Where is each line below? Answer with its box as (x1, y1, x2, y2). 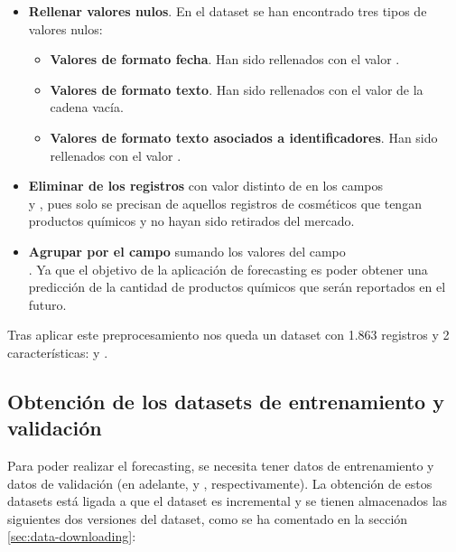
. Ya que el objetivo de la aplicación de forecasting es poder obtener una (28, 259, 428, 278)
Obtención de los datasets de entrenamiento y (7, 387, 444, 415)
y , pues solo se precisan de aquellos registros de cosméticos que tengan (28, 193, 422, 212)
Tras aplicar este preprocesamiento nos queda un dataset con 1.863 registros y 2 (7, 325, 450, 344)
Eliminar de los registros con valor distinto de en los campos (28, 176, 384, 195)
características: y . (7, 342, 108, 361)
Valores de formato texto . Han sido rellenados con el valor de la (50, 80, 423, 98)
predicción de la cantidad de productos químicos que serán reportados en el (28, 277, 446, 296)
